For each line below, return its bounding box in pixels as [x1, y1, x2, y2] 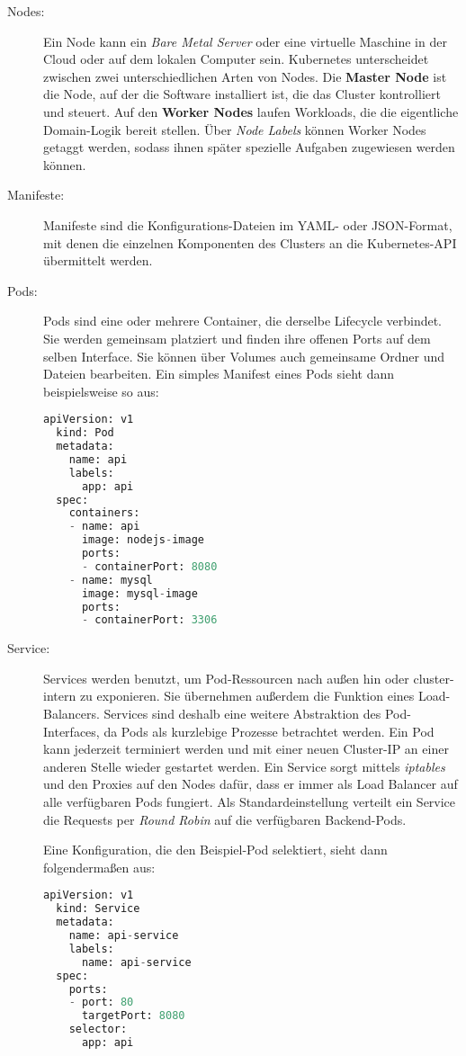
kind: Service [56, 902, 140, 916]
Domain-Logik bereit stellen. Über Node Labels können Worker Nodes [43, 120, 426, 139]
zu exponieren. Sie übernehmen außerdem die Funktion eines [79, 686, 415, 705]
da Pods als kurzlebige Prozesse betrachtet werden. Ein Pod [103, 721, 435, 740]
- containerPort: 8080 [81, 559, 218, 573]
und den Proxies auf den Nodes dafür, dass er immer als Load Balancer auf [43, 774, 458, 793]
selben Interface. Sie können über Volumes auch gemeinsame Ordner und [43, 346, 445, 365]
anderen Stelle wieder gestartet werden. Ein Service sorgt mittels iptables [43, 756, 445, 775]
